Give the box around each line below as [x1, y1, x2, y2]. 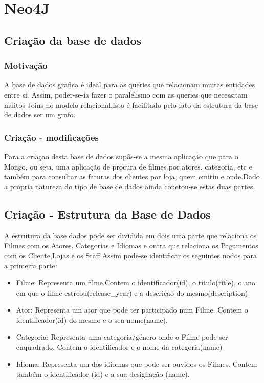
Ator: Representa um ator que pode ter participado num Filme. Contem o [16, 304, 248, 315]
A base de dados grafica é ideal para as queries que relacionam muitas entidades [4, 79, 255, 90]
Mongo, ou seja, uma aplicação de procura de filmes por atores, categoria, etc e [4, 161, 252, 172]
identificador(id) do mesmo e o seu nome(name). [16, 314, 168, 325]
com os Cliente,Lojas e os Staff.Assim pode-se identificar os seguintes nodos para [4, 250, 257, 260]
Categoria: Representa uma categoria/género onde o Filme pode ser [16, 331, 228, 342]
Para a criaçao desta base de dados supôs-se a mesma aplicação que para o [4, 151, 238, 161]
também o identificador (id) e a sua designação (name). [16, 369, 190, 379]
